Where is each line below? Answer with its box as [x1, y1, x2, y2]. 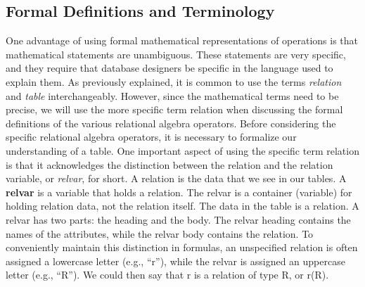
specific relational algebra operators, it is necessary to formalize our [6, 129, 297, 144]
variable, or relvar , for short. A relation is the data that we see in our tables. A [6, 171, 347, 186]
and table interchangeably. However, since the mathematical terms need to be [6, 88, 339, 103]
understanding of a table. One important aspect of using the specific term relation [6, 143, 359, 158]
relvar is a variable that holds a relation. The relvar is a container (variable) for [6, 184, 352, 199]
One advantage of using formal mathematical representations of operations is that [6, 33, 359, 48]
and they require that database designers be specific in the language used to [6, 60, 333, 75]
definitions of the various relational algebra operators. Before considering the [6, 115, 336, 130]
